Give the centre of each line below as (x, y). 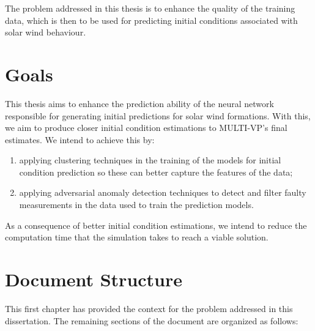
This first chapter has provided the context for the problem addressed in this (149, 308)
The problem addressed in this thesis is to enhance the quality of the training (150, 8)
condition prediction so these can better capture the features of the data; (156, 172)
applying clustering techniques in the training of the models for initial (150, 160)
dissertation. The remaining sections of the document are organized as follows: (152, 320)
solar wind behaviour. (46, 32)
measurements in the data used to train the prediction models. (136, 205)
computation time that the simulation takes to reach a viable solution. (137, 237)
